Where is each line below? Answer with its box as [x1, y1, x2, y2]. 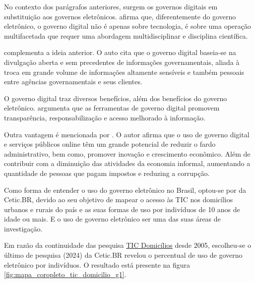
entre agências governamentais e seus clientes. [4, 76, 142, 87]
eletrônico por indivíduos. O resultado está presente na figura [4, 259, 191, 270]
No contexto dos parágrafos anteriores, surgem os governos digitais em [4, 1, 218, 11]
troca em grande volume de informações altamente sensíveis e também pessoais [4, 66, 244, 77]
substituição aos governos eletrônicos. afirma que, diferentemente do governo [4, 11, 236, 21]
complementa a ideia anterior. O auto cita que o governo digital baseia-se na [4, 47, 236, 57]
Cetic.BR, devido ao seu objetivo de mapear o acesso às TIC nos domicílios [4, 194, 233, 205]
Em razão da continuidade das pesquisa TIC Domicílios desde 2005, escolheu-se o [4, 240, 251, 250]
